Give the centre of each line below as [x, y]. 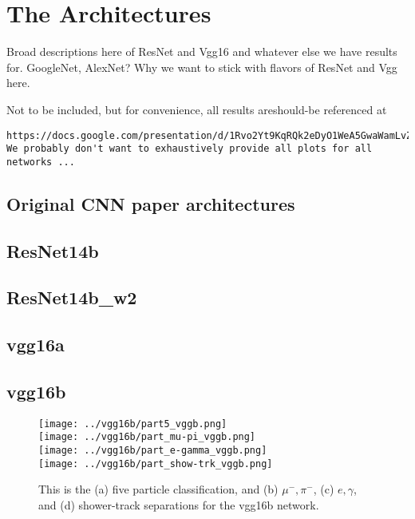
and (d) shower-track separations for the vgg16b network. [179, 505]
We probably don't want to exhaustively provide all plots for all [190, 149]
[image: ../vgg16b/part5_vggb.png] [133, 424]
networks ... [41, 162]
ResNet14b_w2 [72, 297]
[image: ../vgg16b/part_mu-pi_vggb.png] [147, 437]
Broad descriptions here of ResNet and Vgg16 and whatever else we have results [202, 52]
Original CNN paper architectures [151, 203]
